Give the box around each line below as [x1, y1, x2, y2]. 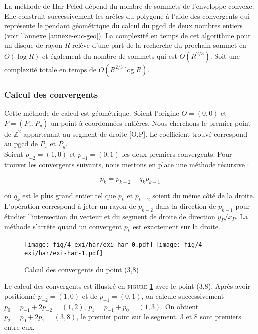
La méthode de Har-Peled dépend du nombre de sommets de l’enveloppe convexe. [4, 1, 254, 11]
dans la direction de [155, 200, 216, 211]
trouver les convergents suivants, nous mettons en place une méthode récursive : [4, 159, 249, 169]
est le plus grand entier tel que [22, 190, 116, 201]
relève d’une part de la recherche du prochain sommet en [72, 40, 246, 50]
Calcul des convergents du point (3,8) [24, 264, 139, 274]
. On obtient [161, 301, 199, 311]
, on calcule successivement [141, 290, 224, 301]
